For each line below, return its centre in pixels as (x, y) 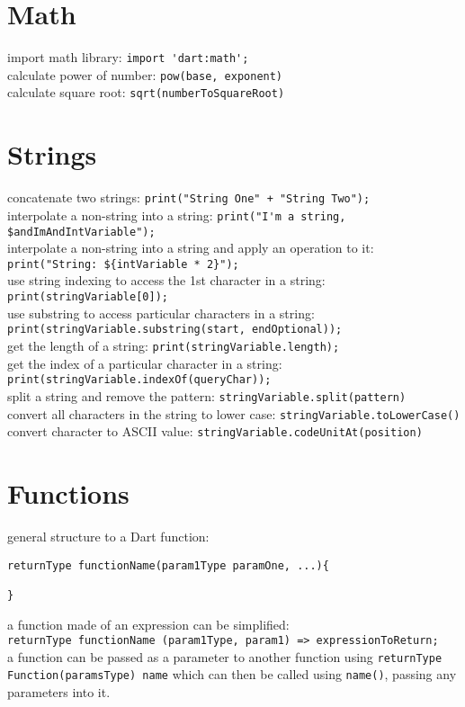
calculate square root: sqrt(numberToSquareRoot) (146, 92)
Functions (68, 493)
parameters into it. (59, 692)
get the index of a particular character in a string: (145, 363)
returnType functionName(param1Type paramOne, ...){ (168, 565)
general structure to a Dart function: (108, 536)
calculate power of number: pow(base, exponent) (145, 74)
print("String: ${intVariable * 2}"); (123, 264)
